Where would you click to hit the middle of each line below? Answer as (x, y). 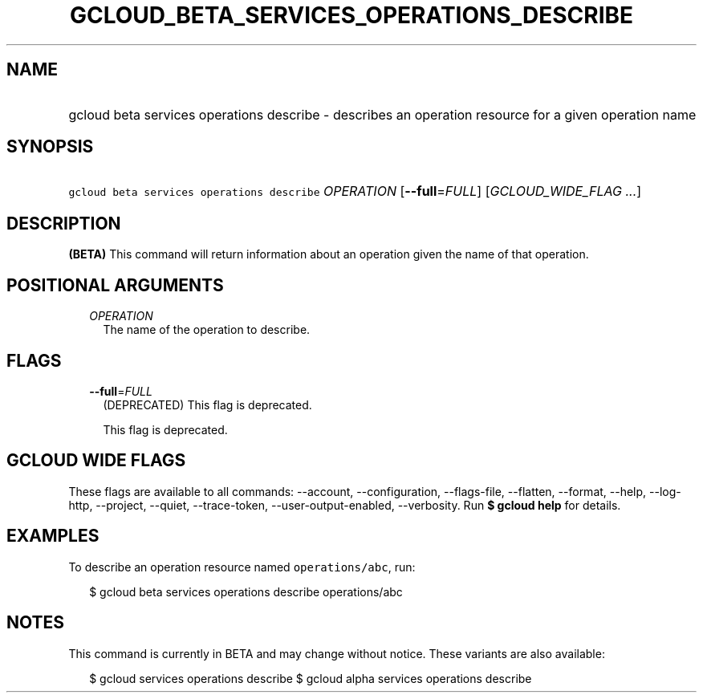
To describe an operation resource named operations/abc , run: (242, 567)
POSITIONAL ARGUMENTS (115, 285)
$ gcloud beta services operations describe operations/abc (246, 591)
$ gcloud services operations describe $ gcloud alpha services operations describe (311, 678)
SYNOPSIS (50, 147)
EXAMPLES (53, 536)
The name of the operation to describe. (207, 330)
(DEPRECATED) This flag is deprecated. (207, 404)
